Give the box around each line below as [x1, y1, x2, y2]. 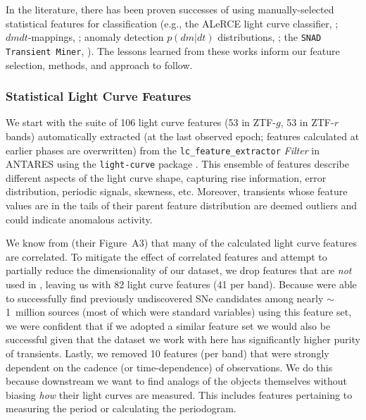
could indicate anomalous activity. [6, 211, 153, 226]
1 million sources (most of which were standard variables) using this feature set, [6, 304, 352, 319]
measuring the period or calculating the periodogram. [6, 401, 236, 416]
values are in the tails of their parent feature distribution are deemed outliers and [6, 198, 358, 212]
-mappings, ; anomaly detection [27, 30, 164, 44]
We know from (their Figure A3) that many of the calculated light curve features [6, 235, 358, 250]
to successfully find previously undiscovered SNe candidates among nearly [6, 290, 324, 305]
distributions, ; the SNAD [217, 30, 322, 44]
